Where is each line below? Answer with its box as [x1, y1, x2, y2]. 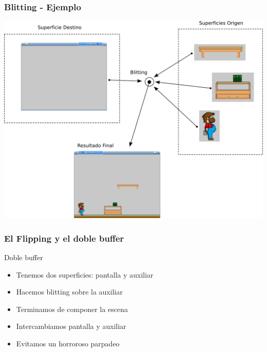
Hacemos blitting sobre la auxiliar [16, 286, 123, 297]
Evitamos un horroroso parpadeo [16, 338, 120, 348]
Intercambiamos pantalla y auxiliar [16, 321, 126, 331]
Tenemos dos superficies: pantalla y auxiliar [16, 269, 154, 280]
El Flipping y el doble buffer [4, 231, 124, 244]
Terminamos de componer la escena [16, 303, 128, 314]
